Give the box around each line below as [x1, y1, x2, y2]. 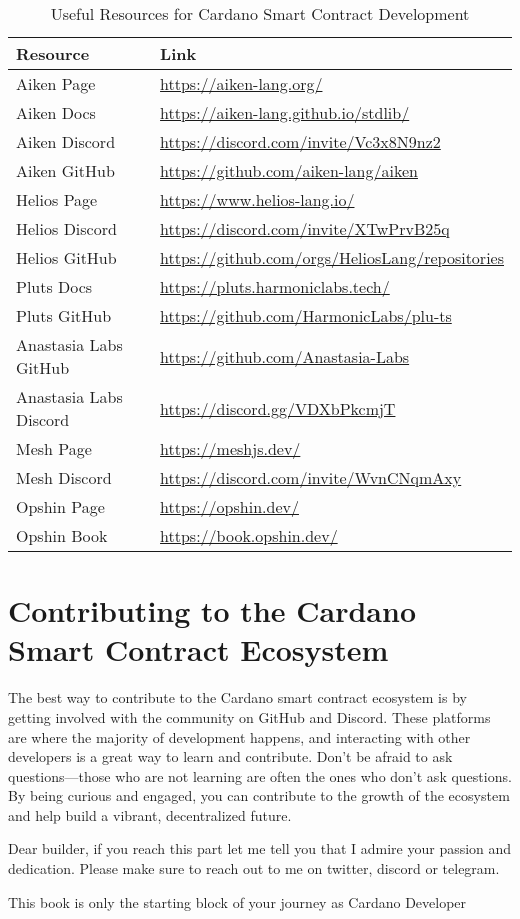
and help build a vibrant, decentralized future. [8, 804, 292, 825]
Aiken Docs [16, 101, 96, 124]
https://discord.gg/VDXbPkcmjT [160, 396, 396, 420]
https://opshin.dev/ [160, 495, 299, 518]
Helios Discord [16, 217, 117, 240]
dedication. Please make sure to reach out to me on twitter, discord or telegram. [8, 858, 500, 879]
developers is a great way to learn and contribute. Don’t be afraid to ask [8, 746, 453, 767]
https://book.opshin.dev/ [160, 524, 338, 547]
